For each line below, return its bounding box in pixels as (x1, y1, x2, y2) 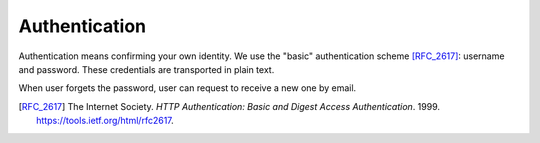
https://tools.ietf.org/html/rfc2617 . (36, 115, 174, 127)
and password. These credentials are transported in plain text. (18, 63, 275, 75)
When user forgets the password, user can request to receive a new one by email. (18, 82, 357, 94)
